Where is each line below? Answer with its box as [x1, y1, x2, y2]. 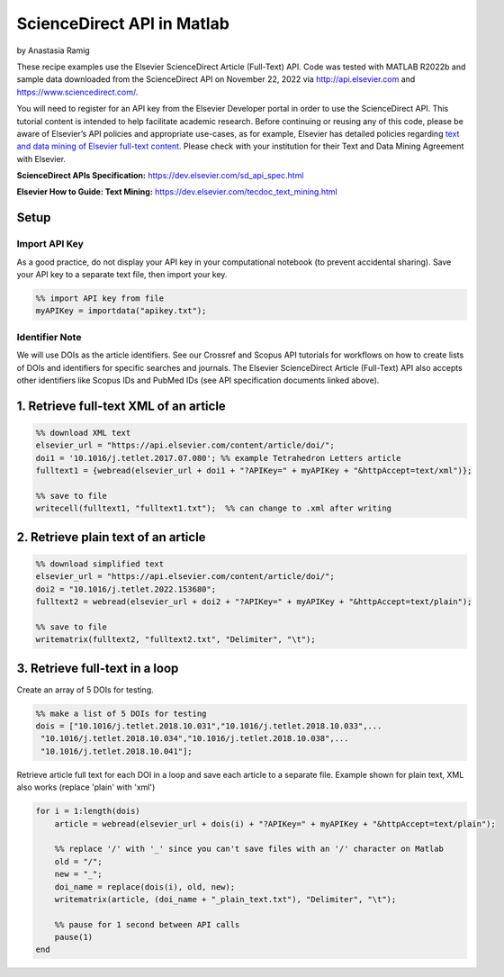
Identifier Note [16, 330, 82, 343]
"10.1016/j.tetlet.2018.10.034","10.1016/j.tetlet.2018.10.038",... [40, 734, 349, 744]
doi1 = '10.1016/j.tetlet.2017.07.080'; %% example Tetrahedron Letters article [35, 453, 401, 463]
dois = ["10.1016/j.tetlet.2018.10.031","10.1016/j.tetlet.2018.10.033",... [35, 721, 382, 731]
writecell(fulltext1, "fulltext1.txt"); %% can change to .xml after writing [35, 503, 391, 513]
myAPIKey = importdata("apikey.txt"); [35, 306, 207, 316]
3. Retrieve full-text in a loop [16, 660, 179, 675]
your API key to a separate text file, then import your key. [16, 269, 228, 279]
